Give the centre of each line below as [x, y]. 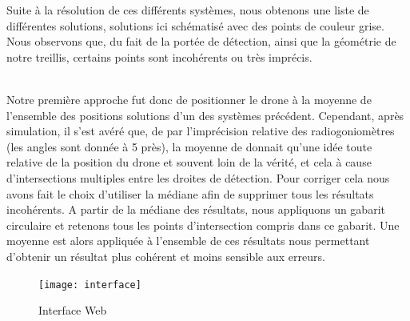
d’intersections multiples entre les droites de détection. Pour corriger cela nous [198, 177]
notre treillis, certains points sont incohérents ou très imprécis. [159, 56]
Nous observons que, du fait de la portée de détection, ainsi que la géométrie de [201, 41]
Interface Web [73, 310]
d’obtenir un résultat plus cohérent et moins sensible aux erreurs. [166, 256]
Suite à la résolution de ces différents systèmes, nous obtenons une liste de [188, 10]
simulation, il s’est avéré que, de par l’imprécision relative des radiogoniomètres [201, 131]
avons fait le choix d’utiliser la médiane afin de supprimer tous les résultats [190, 193]
